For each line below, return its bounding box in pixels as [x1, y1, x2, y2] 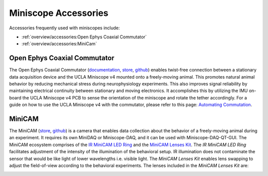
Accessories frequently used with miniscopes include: [9, 25, 120, 31]
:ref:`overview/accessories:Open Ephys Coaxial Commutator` [21, 34, 147, 40]
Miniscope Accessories [9, 7, 109, 18]
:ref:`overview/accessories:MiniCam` [21, 41, 97, 47]
